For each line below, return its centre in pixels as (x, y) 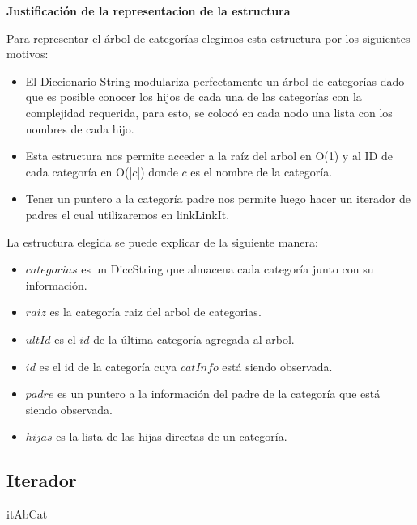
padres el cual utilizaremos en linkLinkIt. (128, 214)
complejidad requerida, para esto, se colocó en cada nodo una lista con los (209, 112)
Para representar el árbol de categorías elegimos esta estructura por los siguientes (208, 38)
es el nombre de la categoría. (262, 171)
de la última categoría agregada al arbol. (194, 339)
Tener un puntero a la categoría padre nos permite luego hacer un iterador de (218, 199)
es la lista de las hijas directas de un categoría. (172, 436)
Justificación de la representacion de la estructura (149, 11)
